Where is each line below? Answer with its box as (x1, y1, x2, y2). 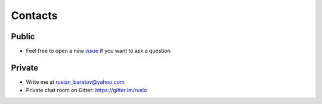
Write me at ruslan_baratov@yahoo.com (26, 78, 125, 86)
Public (11, 31, 35, 42)
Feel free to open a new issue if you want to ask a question (26, 48, 171, 55)
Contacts (11, 9, 58, 22)
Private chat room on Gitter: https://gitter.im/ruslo (26, 87, 147, 94)
